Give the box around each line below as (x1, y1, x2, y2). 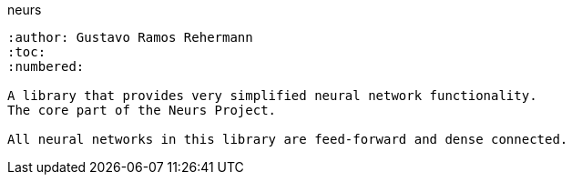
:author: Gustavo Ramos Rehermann (7, 30, 253, 45)
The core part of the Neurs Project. (7, 103, 277, 117)
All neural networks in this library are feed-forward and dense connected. (7, 132, 568, 147)
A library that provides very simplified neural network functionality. (7, 88, 537, 103)
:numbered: (7, 59, 85, 74)
